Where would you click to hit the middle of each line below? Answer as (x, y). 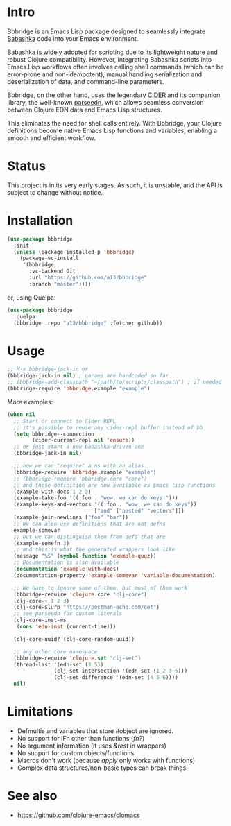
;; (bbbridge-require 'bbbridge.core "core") (80, 479)
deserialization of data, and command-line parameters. (86, 81)
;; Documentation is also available (66, 562)
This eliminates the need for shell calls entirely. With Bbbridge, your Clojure (114, 123)
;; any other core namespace (55, 652)
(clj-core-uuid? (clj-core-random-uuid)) (74, 639)
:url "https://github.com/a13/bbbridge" (88, 278)
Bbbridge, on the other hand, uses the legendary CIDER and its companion (114, 95)
